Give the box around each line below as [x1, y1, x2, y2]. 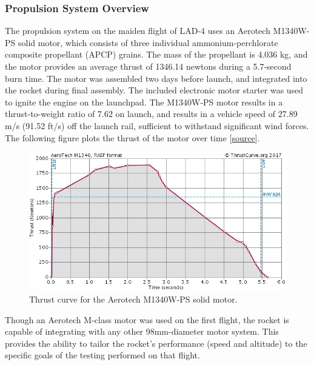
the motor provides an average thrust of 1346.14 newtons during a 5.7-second [5, 60, 292, 72]
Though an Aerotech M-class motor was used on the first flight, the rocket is [5, 313, 289, 326]
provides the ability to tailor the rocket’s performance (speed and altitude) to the [5, 337, 307, 349]
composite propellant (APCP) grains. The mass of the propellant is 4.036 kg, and [5, 48, 308, 61]
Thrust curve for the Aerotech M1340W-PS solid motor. [29, 293, 238, 306]
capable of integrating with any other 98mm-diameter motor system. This [5, 325, 279, 338]
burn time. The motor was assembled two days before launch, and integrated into [5, 72, 307, 84]
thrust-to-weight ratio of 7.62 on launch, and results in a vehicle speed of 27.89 [5, 107, 298, 120]
